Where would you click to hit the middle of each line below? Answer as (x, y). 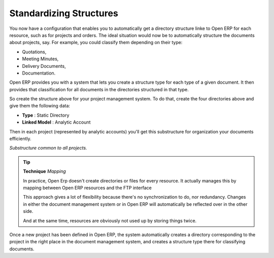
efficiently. (20, 139)
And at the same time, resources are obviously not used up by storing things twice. (110, 220)
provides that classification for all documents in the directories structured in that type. (99, 89)
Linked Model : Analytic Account (56, 122)
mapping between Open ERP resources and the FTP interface (87, 188)
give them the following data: (40, 106)
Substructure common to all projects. (48, 148)
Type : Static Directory (46, 115)
